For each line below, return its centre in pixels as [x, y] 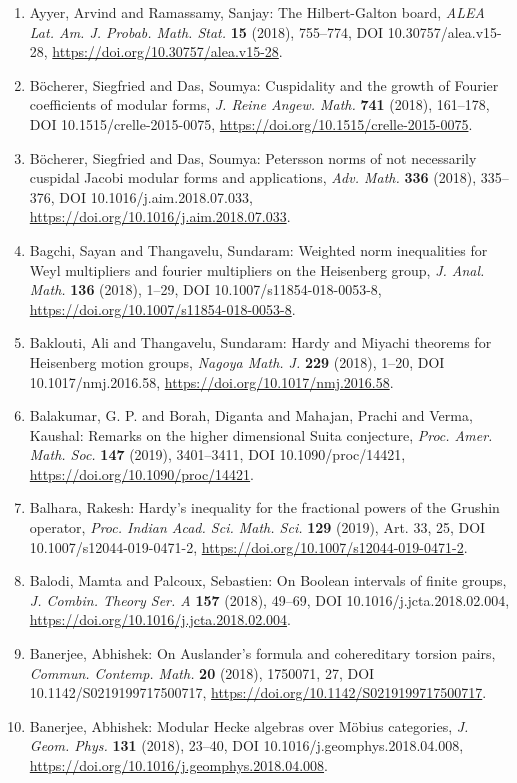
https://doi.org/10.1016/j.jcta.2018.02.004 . [160, 619]
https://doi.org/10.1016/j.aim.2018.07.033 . [160, 216]
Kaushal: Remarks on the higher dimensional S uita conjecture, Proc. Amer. [261, 434]
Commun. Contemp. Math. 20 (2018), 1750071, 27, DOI [202, 672]
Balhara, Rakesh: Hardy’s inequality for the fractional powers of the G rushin [264, 507]
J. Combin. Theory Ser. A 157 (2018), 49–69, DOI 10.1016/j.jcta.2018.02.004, [269, 599]
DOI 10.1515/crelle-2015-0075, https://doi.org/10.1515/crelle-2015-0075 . [251, 123]
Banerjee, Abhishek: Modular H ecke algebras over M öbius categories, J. [249, 725]
